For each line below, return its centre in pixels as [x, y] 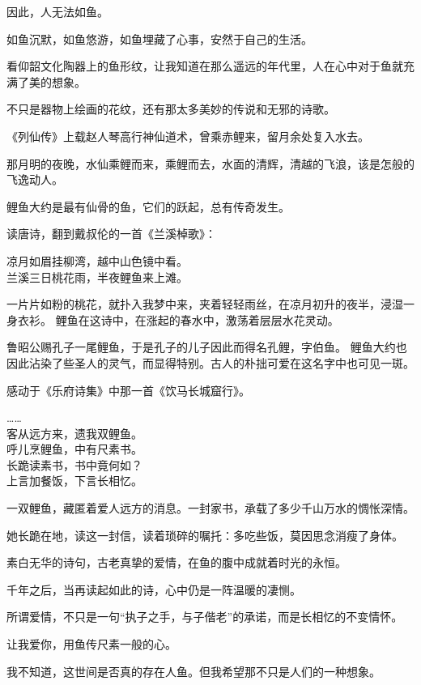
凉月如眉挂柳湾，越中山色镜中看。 [97, 260]
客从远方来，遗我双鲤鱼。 [74, 433]
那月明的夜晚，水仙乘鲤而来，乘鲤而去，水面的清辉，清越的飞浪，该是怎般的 [210, 163]
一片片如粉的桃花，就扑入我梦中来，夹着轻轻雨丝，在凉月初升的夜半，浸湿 [205, 304]
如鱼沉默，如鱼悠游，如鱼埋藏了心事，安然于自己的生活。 [159, 38]
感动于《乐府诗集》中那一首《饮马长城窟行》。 [128, 390]
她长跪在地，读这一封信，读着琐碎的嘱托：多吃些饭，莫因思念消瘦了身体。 [205, 535]
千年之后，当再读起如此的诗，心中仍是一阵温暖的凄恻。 [154, 589]
